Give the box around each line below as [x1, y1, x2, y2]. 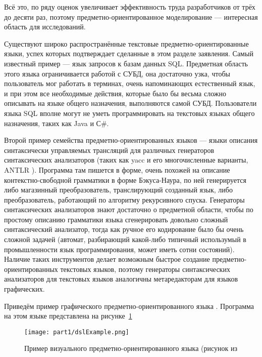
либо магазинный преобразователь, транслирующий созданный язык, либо [4, 184, 233, 195]
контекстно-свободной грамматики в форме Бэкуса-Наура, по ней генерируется [4, 174, 247, 185]
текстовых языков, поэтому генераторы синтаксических [60, 263, 230, 274]
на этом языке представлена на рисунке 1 [4, 310, 132, 321]
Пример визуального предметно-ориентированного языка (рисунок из [24, 343, 238, 353]
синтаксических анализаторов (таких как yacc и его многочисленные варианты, [4, 154, 248, 165]
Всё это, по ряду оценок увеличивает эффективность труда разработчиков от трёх [4, 2, 255, 12]
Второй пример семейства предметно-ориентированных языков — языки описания [4, 135, 258, 145]
